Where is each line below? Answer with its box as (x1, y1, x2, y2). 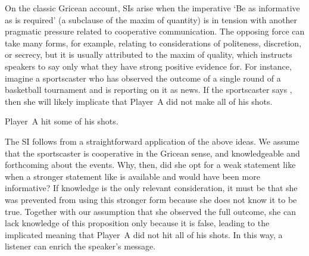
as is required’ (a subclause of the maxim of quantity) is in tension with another (5, 13, 297, 26)
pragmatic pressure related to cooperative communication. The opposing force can (5, 25, 305, 38)
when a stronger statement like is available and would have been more (5, 170, 260, 182)
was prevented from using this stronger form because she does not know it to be (5, 193, 297, 205)
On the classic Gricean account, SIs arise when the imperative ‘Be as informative (5, 2, 300, 14)
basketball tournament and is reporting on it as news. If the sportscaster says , (5, 83, 292, 96)
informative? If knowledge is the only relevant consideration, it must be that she (5, 182, 298, 194)
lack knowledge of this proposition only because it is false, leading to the (5, 217, 270, 229)
